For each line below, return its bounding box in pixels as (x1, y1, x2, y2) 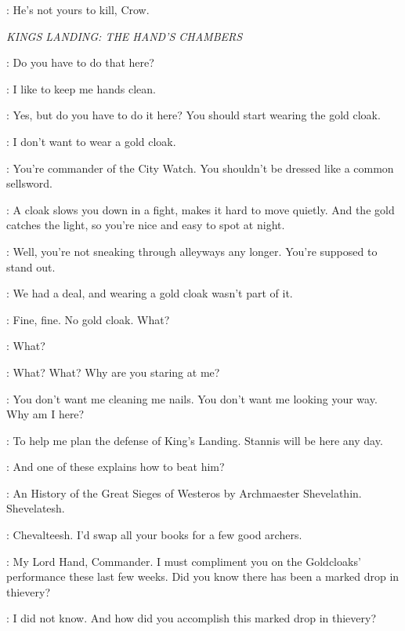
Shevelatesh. (6, 500, 65, 516)
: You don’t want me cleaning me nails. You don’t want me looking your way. (6, 390, 378, 407)
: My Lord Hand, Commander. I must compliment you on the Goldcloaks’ (6, 553, 361, 569)
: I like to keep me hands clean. (6, 80, 156, 97)
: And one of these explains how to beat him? (6, 458, 225, 475)
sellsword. (6, 175, 52, 191)
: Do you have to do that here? (6, 54, 154, 71)
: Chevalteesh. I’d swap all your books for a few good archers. (6, 527, 302, 543)
